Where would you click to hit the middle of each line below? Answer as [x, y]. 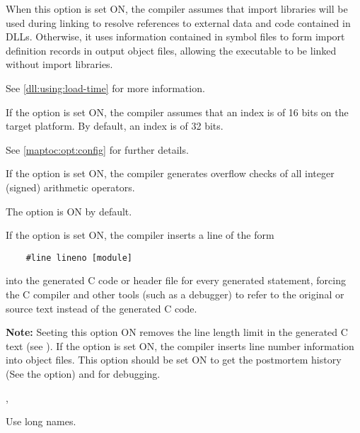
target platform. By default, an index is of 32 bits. [115, 126]
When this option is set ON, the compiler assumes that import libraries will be [177, 9]
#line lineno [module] [79, 258]
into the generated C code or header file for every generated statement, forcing [176, 280]
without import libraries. [59, 64]
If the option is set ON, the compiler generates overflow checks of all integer [170, 173]
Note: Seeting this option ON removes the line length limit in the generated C [177, 332]
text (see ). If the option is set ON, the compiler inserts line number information [180, 345]
